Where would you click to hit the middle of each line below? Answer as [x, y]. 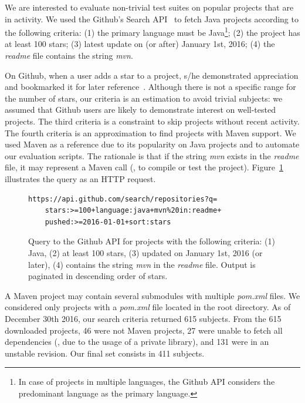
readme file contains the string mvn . [69, 56]
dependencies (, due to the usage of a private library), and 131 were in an [137, 342]
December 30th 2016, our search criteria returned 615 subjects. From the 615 [143, 318]
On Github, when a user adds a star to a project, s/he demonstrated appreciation [152, 75]
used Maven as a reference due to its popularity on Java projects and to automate [152, 144]
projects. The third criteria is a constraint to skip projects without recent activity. [152, 121]
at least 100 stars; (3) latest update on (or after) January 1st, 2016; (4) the [140, 44]
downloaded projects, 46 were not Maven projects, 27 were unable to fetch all [144, 330]
